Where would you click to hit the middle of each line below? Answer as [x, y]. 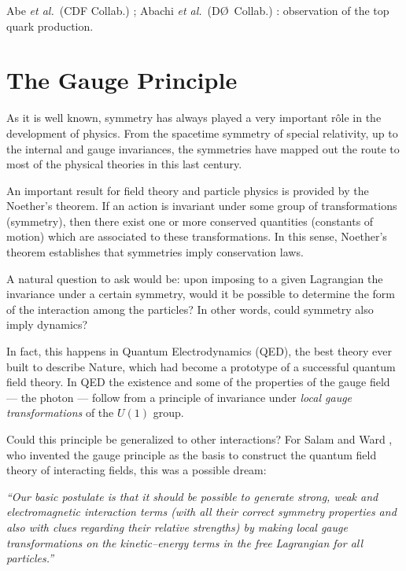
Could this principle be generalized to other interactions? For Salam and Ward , [199, 439]
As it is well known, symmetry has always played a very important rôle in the [194, 118]
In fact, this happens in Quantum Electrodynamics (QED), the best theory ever [199, 351]
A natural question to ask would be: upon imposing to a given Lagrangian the [195, 278]
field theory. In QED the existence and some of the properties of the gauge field [198, 382]
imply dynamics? [47, 324]
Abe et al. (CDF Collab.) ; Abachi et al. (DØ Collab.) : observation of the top [198, 10]
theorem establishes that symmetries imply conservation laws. [155, 252]
